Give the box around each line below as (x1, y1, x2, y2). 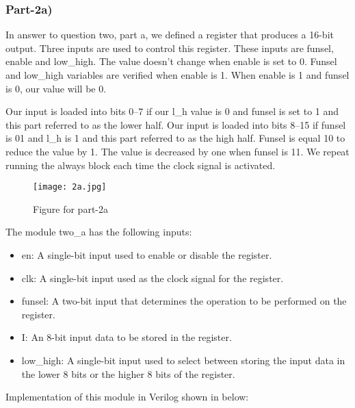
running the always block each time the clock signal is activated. (5, 157, 276, 172)
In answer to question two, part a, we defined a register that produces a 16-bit (5, 27, 334, 42)
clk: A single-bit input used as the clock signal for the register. (21, 270, 284, 285)
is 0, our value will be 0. (5, 81, 107, 95)
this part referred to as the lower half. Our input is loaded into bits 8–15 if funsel (5, 117, 346, 131)
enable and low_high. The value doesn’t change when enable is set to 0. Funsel (5, 54, 337, 68)
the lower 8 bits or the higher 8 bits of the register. (21, 366, 235, 381)
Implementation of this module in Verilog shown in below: (5, 390, 249, 404)
